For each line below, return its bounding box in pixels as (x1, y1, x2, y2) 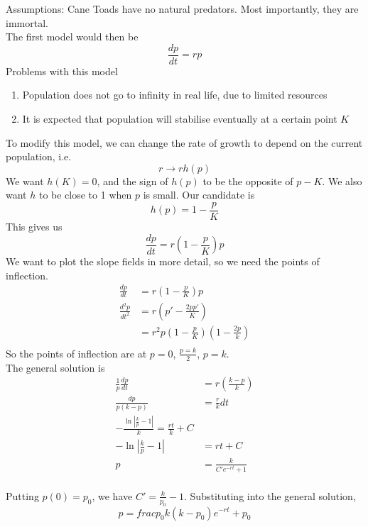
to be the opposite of (202, 173, 293, 188)
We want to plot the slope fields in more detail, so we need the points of (6, 254, 320, 269)
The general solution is (6, 360, 105, 375)
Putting (6, 488, 39, 503)
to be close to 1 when (38, 187, 132, 202)
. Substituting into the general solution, (184, 488, 356, 503)
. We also (322, 173, 362, 188)
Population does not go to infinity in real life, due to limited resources (22, 87, 328, 102)
